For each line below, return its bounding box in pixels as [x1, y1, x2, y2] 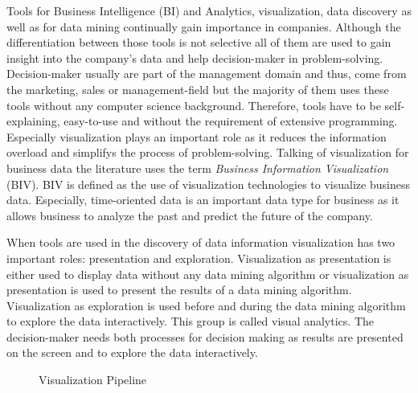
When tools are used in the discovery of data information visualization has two [6, 234, 395, 251]
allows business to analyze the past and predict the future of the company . [6, 207, 373, 223]
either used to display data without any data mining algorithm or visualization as [6, 265, 409, 282]
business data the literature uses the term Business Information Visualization [6, 159, 389, 176]
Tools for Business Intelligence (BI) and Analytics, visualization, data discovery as [6, 2, 412, 18]
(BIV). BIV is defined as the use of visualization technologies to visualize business [6, 175, 410, 192]
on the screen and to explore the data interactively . [6, 344, 258, 361]
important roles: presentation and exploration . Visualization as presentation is [6, 249, 391, 266]
